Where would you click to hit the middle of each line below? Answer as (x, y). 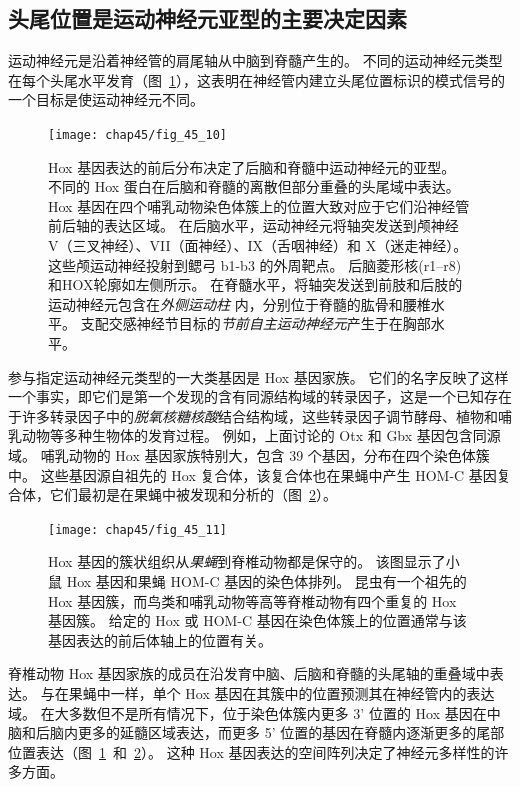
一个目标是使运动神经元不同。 (106, 99)
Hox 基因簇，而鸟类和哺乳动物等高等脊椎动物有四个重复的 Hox (252, 600)
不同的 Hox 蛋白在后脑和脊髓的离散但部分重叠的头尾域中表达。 (254, 186)
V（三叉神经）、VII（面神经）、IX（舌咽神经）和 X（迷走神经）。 (258, 245)
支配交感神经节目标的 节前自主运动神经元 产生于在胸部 (255, 323)
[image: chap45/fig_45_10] (137, 134)
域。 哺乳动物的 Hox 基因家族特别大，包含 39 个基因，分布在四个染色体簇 (249, 454)
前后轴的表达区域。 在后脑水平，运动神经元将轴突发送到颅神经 (253, 225)
